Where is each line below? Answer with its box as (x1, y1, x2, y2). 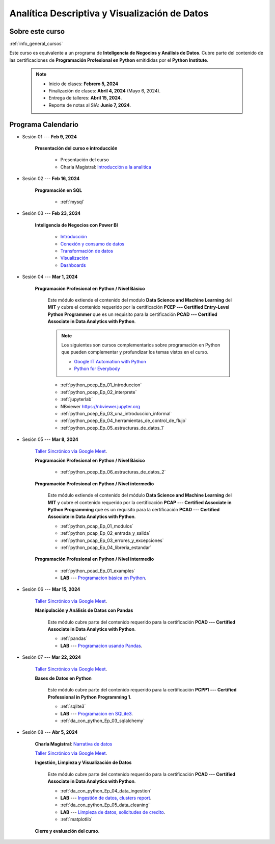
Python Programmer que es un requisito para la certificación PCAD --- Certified (47, 311, 217, 317)
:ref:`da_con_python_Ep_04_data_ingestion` (60, 787, 152, 793)
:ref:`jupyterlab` (60, 396, 93, 403)
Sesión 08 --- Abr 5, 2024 (22, 729, 78, 735)
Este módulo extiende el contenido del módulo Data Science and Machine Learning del (47, 492, 232, 499)
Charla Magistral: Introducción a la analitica (60, 164, 151, 170)
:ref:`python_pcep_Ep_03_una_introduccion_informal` (60, 411, 172, 417)
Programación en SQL (35, 187, 82, 193)
